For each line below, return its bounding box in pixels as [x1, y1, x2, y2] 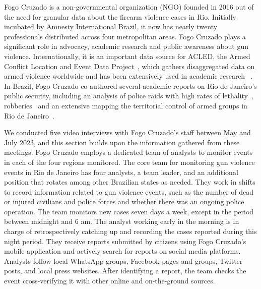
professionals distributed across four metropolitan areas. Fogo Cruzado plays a [4, 31, 246, 41]
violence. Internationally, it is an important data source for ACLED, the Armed [4, 50, 250, 61]
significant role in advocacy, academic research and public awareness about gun [4, 41, 249, 51]
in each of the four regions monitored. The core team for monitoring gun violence [4, 156, 255, 167]
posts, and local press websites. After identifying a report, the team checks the [4, 265, 246, 276]
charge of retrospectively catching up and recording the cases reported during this [4, 226, 257, 237]
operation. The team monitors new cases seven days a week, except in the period [4, 206, 254, 216]
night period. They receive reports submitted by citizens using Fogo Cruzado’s [4, 236, 246, 246]
